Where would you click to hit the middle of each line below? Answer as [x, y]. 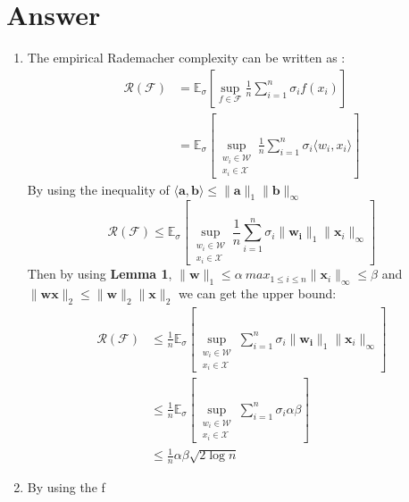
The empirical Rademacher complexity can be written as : [186, 58]
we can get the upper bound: [257, 293]
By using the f [66, 487]
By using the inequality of [98, 189]
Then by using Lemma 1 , [100, 274]
